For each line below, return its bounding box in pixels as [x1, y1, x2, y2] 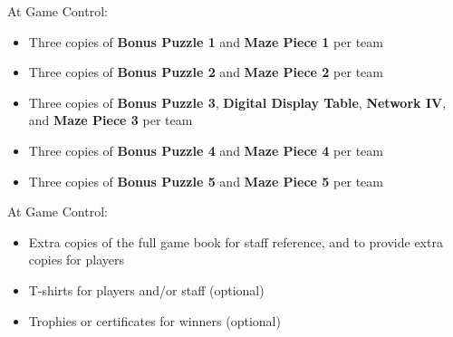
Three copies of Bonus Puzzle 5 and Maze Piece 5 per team [28, 171, 383, 190]
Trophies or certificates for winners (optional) [28, 311, 281, 330]
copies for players [28, 250, 125, 269]
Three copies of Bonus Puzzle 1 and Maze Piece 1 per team [28, 32, 383, 51]
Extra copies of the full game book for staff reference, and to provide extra [28, 232, 443, 251]
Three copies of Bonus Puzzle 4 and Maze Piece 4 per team [28, 140, 383, 159]
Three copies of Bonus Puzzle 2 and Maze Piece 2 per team [28, 63, 383, 82]
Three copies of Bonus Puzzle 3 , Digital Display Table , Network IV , [28, 92, 447, 111]
